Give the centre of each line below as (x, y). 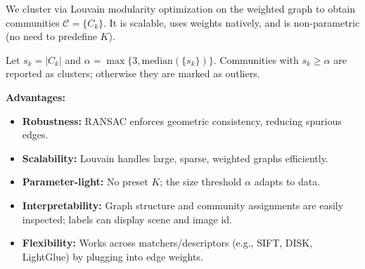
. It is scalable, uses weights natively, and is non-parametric (232, 22)
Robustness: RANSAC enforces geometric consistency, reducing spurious (182, 120)
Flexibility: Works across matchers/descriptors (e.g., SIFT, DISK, (167, 243)
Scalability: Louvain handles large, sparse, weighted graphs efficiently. (175, 158)
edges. (35, 134)
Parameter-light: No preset (85, 182)
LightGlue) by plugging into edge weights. (113, 256)
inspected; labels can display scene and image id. (127, 219)
